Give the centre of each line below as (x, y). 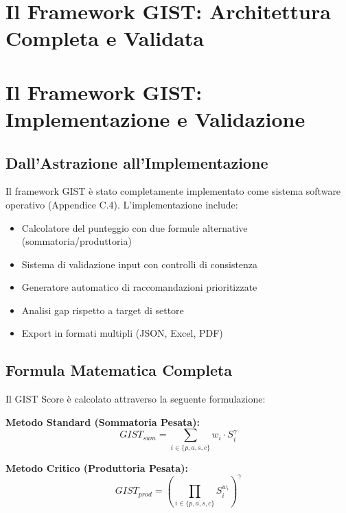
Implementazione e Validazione (155, 118)
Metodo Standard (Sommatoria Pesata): (103, 421)
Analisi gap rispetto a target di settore (103, 310)
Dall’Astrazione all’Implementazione (137, 162)
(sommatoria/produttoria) (77, 241)
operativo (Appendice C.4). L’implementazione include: (122, 204)
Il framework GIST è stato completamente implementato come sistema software (173, 191)
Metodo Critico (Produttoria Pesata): (97, 467)
